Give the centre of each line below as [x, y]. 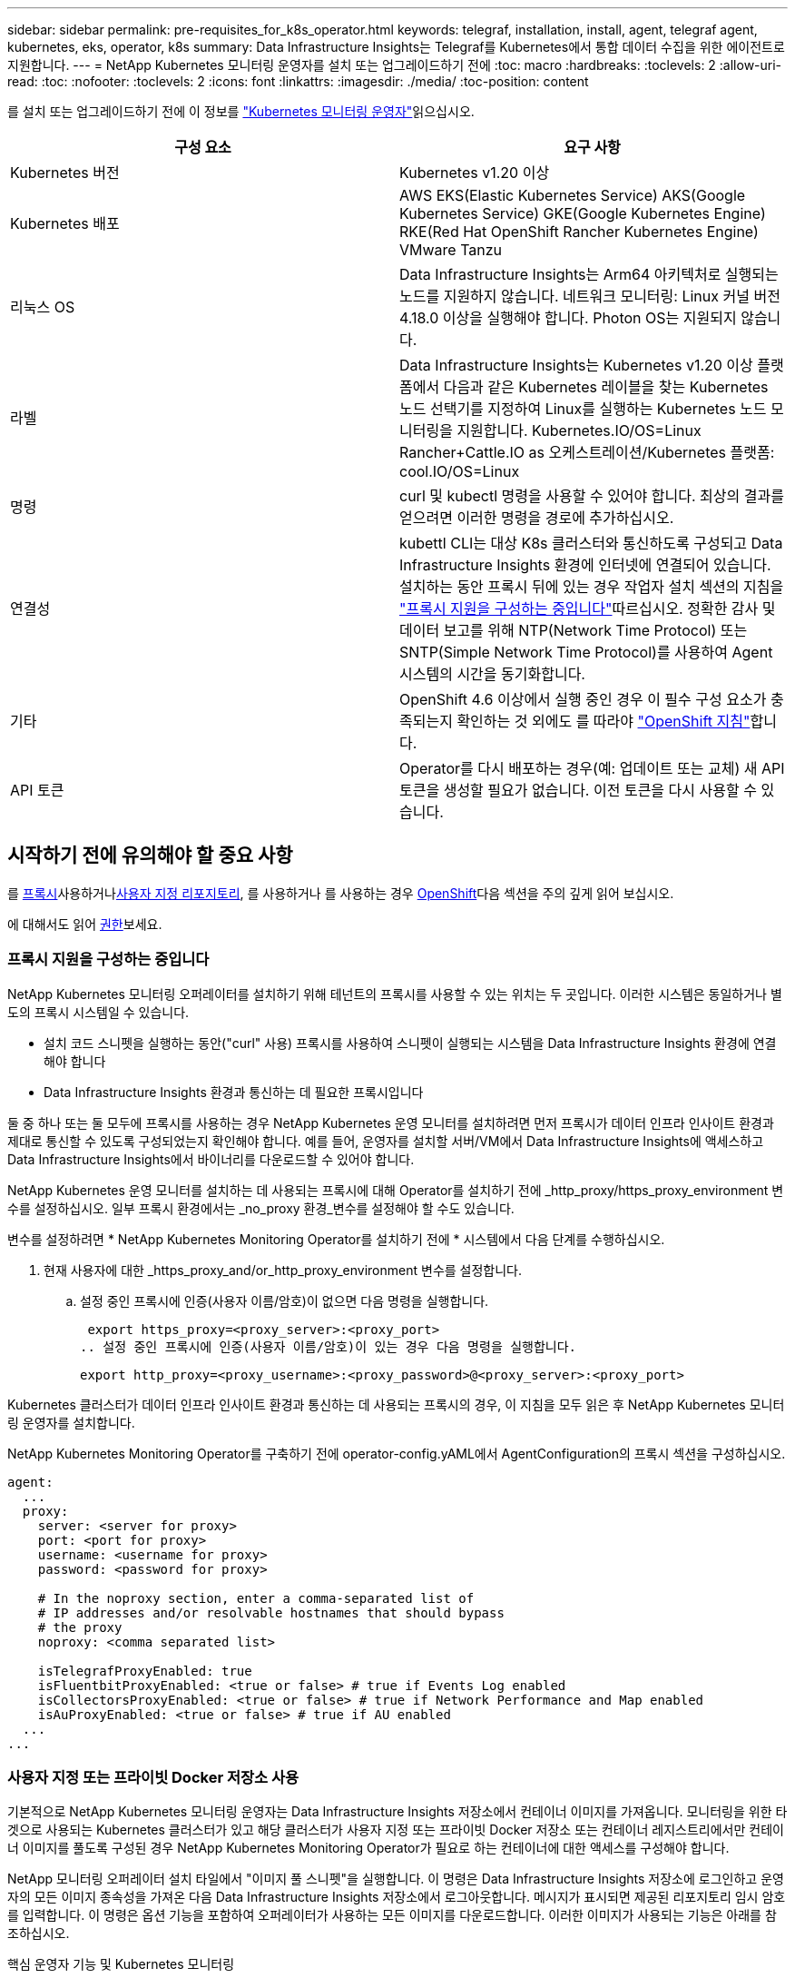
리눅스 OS [43, 307]
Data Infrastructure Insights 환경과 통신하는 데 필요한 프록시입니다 [234, 1092]
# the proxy [80, 1627]
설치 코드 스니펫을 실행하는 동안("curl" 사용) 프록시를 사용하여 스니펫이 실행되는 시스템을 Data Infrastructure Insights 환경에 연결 [410, 1043]
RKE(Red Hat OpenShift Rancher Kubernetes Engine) [579, 232]
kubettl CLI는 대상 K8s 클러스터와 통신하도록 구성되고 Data [591, 543]
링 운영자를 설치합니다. [71, 1422]
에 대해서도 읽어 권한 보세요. [85, 924]
